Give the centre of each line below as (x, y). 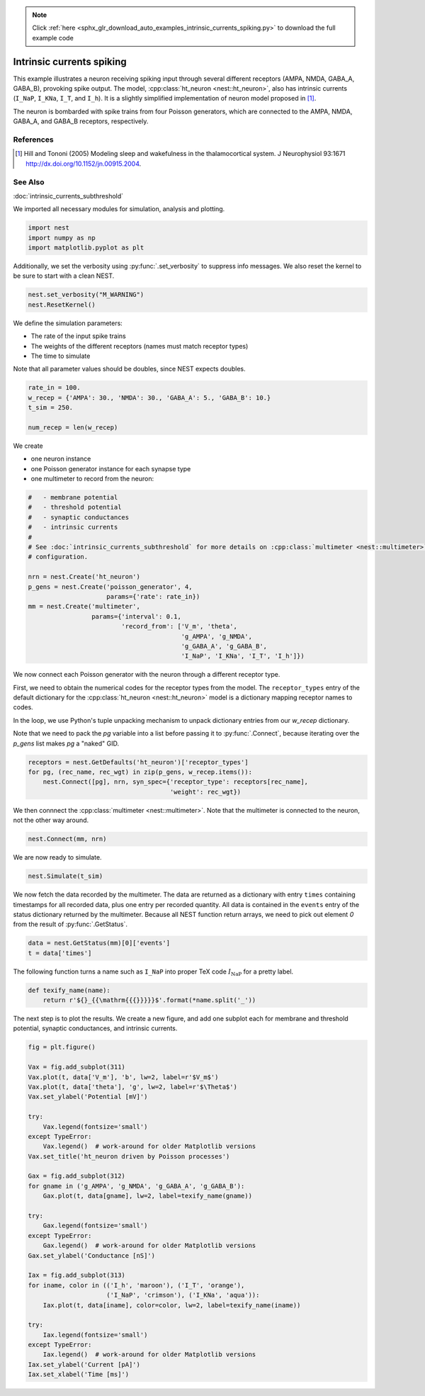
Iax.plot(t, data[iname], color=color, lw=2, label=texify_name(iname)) (172, 1305)
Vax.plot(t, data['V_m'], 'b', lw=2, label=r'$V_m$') (123, 1077)
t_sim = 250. (51, 408)
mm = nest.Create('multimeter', (84, 607)
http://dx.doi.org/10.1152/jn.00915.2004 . (84, 164)
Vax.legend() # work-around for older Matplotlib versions (149, 1147)
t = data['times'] (60, 953)
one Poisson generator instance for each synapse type (111, 468)
